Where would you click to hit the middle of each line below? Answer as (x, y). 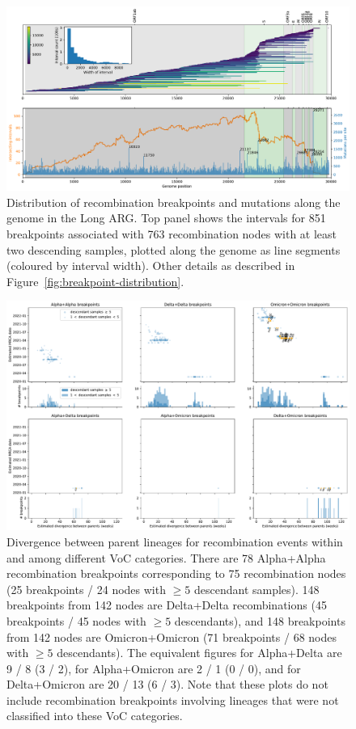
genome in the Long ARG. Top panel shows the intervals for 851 (166, 218)
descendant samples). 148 (256, 589)
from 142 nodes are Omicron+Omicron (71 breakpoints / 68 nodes (172, 636)
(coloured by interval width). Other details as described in (151, 265)
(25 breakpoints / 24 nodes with (86, 589)
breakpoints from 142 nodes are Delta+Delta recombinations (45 (167, 605)
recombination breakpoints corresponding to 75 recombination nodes (176, 573)
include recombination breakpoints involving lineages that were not (173, 700)
